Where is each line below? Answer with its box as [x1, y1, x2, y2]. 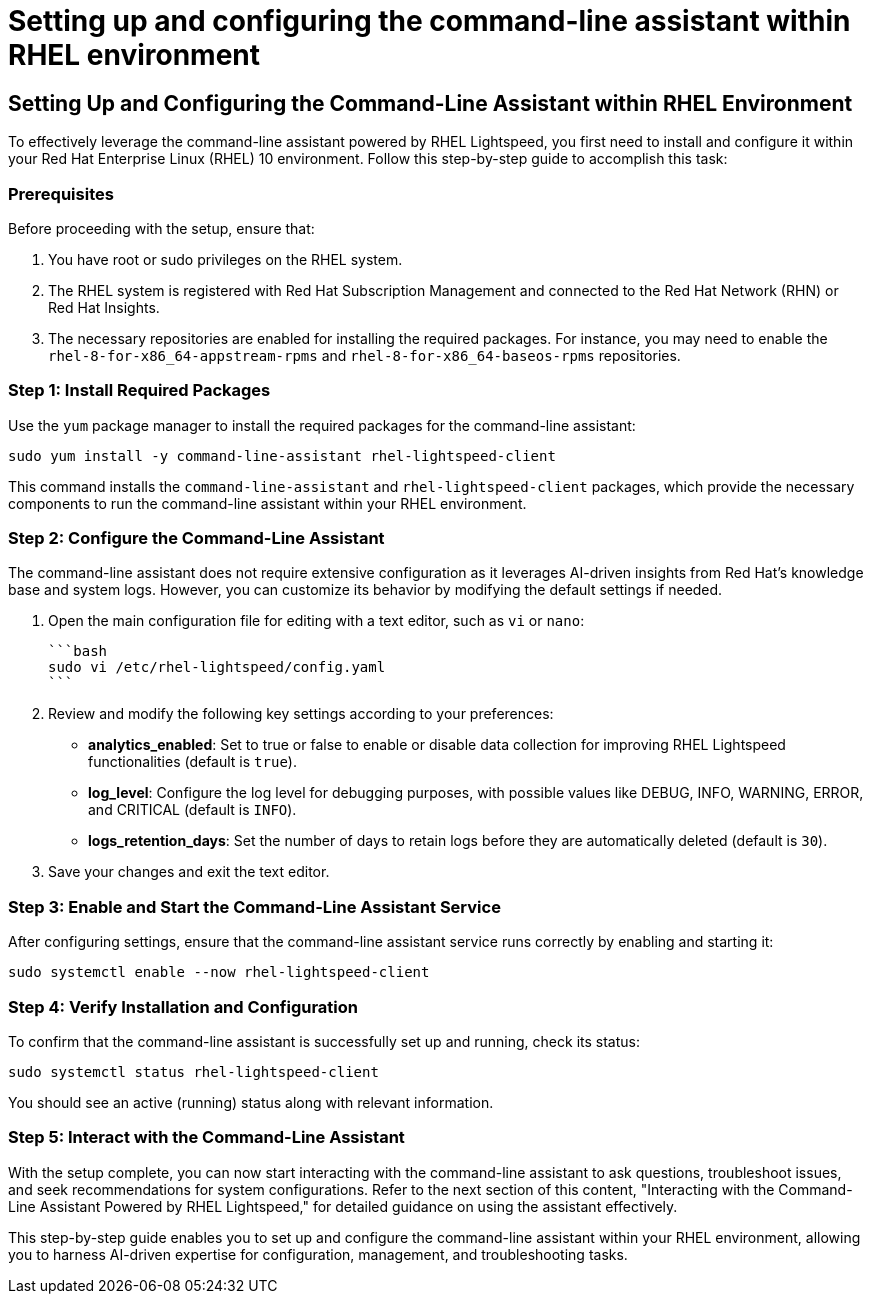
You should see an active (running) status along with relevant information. [8, 1093, 494, 1111]
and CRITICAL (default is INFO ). [88, 801, 297, 819]
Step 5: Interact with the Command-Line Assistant [8, 1127, 405, 1148]
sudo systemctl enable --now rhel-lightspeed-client [8, 964, 430, 981]
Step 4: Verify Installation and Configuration [8, 996, 358, 1017]
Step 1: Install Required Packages [8, 380, 271, 401]
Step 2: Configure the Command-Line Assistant [8, 528, 385, 549]
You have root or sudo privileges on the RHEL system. [48, 250, 403, 268]
